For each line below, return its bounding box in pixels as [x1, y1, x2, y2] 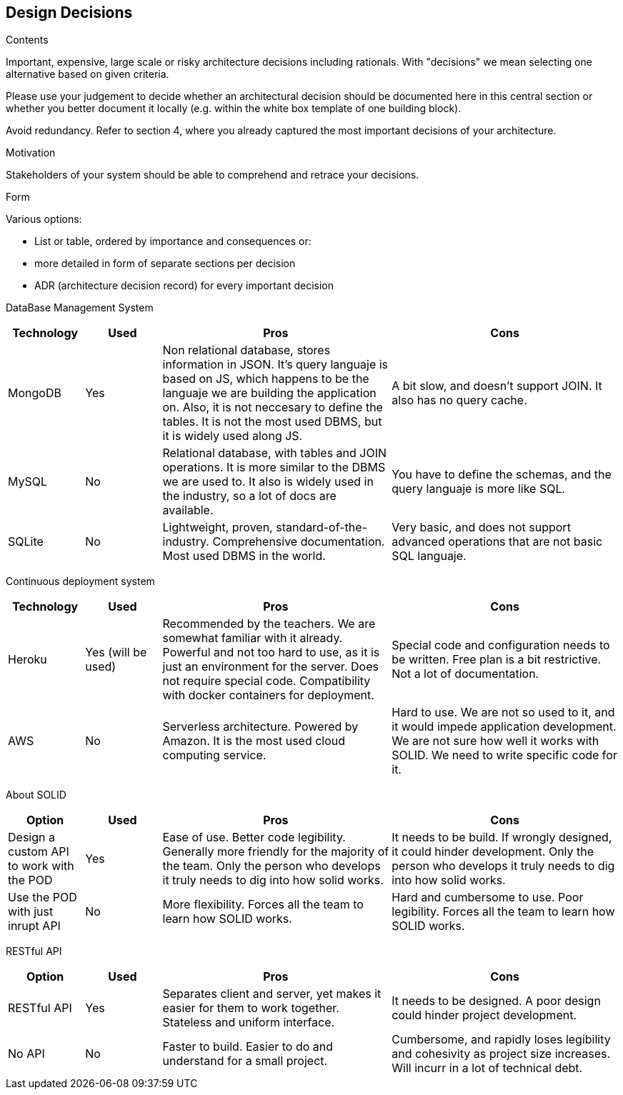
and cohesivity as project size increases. [392, 1046, 611, 1061]
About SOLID [6, 789, 66, 801]
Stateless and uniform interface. [162, 1015, 335, 1030]
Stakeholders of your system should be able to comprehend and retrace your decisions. [6, 169, 419, 181]
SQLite [8, 534, 44, 549]
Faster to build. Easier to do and [162, 1039, 334, 1054]
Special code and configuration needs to [392, 638, 610, 653]
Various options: [6, 213, 82, 226]
